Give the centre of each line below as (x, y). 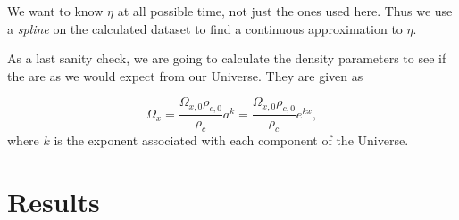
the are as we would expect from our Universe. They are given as (185, 75)
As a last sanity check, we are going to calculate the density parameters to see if (227, 58)
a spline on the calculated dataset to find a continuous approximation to (205, 28)
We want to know (55, 11)
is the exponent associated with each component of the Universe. (231, 140)
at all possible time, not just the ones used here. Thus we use (285, 11)
